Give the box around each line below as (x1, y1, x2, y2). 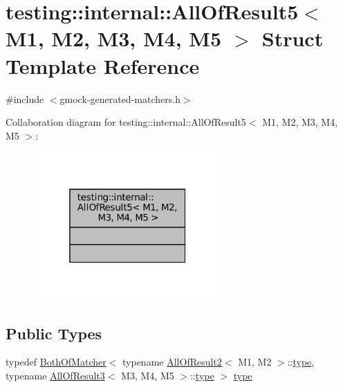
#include (6, 91, 44, 106)
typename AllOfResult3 (6, 368, 105, 382)
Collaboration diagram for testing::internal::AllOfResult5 (6, 115, 246, 129)
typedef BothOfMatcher (6, 355, 106, 369)
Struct (261, 24, 324, 53)
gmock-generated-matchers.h (59, 91, 180, 106)
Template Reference (6, 51, 200, 79)
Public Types (6, 322, 102, 343)
